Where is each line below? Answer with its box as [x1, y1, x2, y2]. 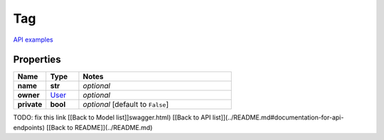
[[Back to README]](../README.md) [46, 123, 153, 132]
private [17, 100, 43, 110]
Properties [13, 54, 61, 66]
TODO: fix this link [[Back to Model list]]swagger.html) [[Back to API [13, 113, 211, 122]
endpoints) [13, 123, 46, 132]
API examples [13, 35, 53, 44]
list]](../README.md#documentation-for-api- [212, 113, 344, 122]
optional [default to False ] [82, 100, 169, 110]
